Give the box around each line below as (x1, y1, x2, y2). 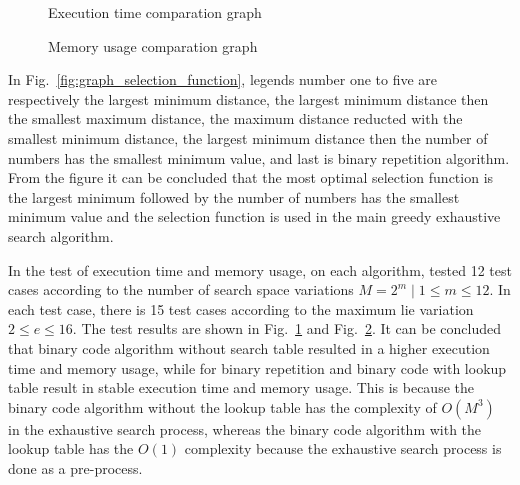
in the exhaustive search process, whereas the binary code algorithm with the (8, 418, 482, 439)
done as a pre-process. (8, 457, 143, 478)
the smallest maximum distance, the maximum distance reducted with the (8, 108, 463, 129)
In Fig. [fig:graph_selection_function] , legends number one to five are (8, 69, 438, 90)
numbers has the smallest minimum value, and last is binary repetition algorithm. (8, 147, 510, 168)
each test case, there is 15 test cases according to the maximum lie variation (8, 298, 474, 319)
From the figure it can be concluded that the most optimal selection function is (8, 167, 494, 188)
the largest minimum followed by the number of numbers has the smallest (8, 186, 460, 207)
